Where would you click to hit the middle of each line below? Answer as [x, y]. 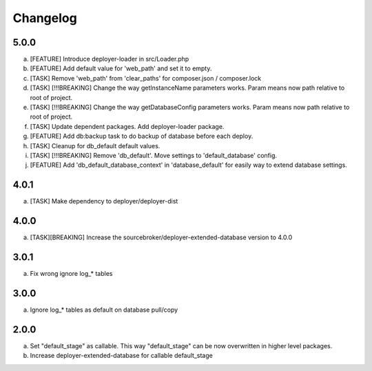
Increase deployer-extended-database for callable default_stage [121, 356]
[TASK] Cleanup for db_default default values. [95, 146]
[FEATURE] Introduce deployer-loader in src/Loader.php [110, 59]
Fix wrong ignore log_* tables [71, 274]
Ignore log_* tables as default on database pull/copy [104, 310]
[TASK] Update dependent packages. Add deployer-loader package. [127, 126]
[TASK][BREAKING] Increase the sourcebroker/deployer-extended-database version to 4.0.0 [161, 237]
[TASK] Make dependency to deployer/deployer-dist [104, 201]
